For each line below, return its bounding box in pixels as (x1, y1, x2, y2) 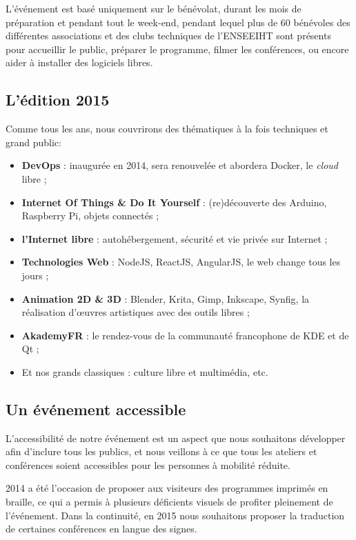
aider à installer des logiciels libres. (6, 55, 153, 70)
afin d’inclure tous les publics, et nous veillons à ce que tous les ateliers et (6, 444, 317, 459)
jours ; (21, 268, 49, 282)
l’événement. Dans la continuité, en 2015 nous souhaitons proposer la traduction (6, 508, 345, 522)
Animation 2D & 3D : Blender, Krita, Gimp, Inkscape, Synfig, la (21, 291, 310, 306)
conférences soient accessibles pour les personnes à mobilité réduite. (6, 457, 290, 472)
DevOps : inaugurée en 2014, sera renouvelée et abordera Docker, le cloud (21, 158, 338, 172)
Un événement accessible (6, 398, 186, 419)
